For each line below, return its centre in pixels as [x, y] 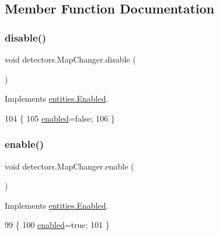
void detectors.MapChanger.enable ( [69, 166]
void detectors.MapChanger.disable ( [70, 59]
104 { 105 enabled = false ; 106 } [60, 118]
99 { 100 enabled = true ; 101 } [57, 225]
